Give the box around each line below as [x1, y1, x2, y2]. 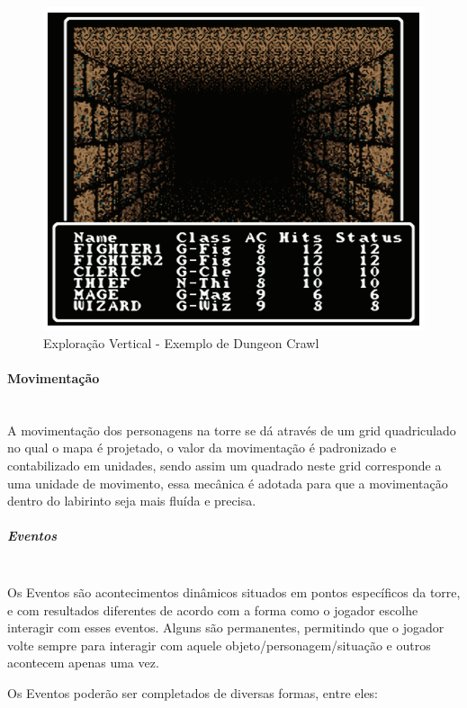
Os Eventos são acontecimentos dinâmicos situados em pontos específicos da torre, [7, 582, 461, 601]
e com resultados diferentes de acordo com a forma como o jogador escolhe [7, 600, 418, 619]
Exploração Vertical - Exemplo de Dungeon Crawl [43, 333, 319, 352]
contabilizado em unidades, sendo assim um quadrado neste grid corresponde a [7, 456, 442, 475]
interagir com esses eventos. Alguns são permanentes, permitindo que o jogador [7, 618, 445, 637]
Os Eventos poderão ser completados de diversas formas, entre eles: [7, 683, 379, 702]
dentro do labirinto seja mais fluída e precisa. [7, 491, 256, 510]
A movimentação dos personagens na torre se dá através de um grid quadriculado [7, 420, 456, 439]
